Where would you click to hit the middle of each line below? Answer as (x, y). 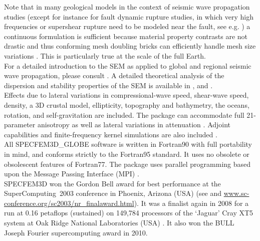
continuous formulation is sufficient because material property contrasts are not (126, 36)
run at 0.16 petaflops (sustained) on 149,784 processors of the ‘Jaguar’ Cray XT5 (129, 213)
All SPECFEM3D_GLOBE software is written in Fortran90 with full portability (128, 144)
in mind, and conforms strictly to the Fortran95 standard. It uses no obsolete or (127, 154)
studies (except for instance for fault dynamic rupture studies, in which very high (129, 16)
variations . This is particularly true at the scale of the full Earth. (105, 55)
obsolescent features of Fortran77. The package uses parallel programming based (127, 164)
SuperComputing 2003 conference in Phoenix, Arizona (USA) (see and (113, 193)
